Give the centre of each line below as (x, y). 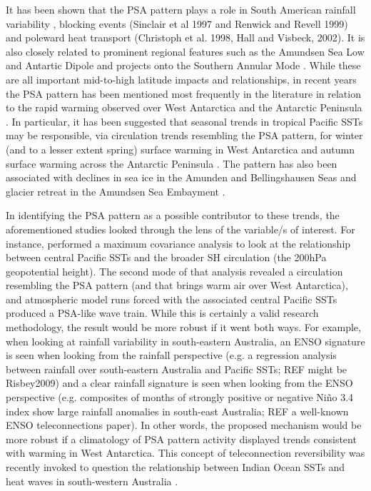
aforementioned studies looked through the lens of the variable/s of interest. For (181, 229)
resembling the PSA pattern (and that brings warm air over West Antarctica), (177, 285)
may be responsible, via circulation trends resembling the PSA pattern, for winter (184, 135)
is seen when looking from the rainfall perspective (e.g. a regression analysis (171, 355)
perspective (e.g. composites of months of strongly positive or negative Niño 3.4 (180, 397)
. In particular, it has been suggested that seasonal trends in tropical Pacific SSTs (184, 121)
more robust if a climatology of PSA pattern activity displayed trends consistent (181, 439)
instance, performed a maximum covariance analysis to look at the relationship (178, 243)
